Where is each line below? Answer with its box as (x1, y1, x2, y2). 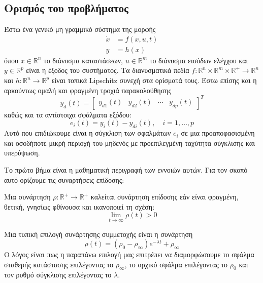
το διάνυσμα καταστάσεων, (44, 55, 123, 65)
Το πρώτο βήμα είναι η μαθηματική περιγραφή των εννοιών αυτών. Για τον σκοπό (4, 164, 248, 175)
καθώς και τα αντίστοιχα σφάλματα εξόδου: (4, 109, 131, 119)
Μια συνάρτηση (4, 191, 51, 202)
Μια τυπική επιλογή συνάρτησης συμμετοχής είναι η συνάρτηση (4, 228, 193, 239)
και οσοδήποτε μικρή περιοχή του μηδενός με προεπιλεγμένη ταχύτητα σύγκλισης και (4, 137, 255, 148)
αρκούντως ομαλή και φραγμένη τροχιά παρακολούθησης (4, 85, 172, 95)
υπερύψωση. (4, 147, 40, 158)
